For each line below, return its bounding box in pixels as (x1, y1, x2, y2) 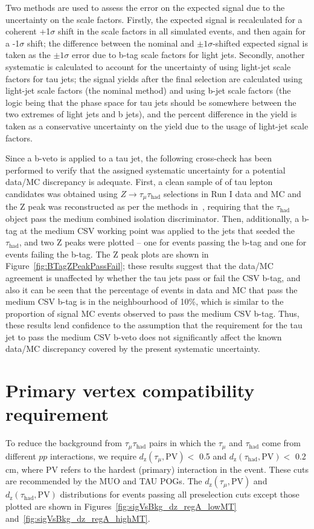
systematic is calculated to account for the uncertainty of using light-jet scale (5, 60, 291, 73)
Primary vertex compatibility (5, 378, 255, 403)
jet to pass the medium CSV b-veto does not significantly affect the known (5, 330, 282, 343)
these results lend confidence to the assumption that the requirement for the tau (5, 319, 303, 331)
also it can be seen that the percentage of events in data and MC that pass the (5, 283, 298, 296)
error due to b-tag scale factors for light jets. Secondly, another (71, 48, 305, 61)
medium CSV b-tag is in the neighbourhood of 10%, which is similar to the (5, 295, 284, 308)
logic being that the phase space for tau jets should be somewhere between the (5, 96, 296, 108)
